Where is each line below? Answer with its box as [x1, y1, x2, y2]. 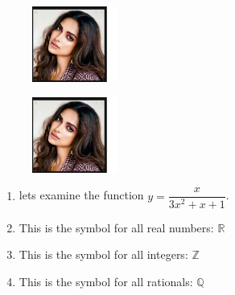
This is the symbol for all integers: [19, 246, 188, 263]
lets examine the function [19, 186, 144, 203]
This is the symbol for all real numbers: [19, 219, 214, 236]
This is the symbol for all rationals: [19, 272, 193, 289]
